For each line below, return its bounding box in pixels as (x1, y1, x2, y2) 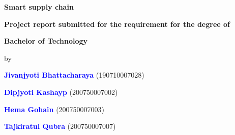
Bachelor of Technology (4, 36, 88, 46)
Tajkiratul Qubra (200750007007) (4, 121, 116, 131)
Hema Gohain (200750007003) (4, 104, 105, 114)
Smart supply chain (4, 2, 74, 12)
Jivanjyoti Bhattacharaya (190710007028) (4, 70, 144, 80)
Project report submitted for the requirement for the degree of (4, 18, 230, 29)
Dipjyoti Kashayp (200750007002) (4, 86, 118, 97)
